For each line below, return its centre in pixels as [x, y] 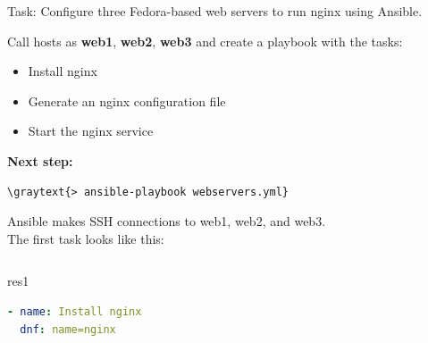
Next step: [40, 160]
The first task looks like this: [86, 238]
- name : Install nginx [75, 311]
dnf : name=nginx [68, 329]
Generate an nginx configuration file [127, 100]
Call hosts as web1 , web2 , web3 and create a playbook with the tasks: [205, 41]
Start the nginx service [91, 131]
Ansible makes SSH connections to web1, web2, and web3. [167, 221]
